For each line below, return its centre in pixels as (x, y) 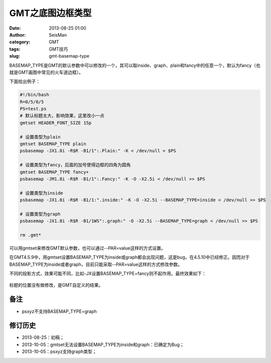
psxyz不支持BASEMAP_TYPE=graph (59, 311)
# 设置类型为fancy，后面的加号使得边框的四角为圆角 (75, 165)
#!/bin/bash (35, 95)
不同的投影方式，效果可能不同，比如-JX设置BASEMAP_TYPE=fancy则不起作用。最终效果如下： (108, 274)
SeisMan (58, 35)
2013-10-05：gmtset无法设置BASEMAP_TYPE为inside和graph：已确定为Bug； (103, 344)
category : (20, 42)
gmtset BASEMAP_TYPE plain (53, 144)
